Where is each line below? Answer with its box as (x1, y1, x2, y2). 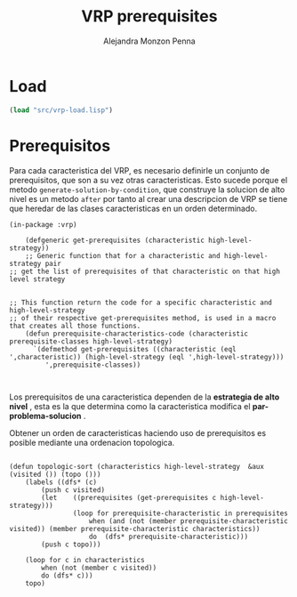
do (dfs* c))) (41, 571, 93, 580)
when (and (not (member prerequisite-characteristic (88, 516, 289, 526)
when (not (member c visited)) (41, 563, 157, 572)
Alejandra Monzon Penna (103, 36, 196, 46)
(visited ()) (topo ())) (9, 470, 101, 479)
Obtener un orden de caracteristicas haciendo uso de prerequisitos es (9, 427, 267, 438)
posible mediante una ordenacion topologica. (9, 437, 175, 448)
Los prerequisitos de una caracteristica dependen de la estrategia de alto (9, 391, 280, 402)
